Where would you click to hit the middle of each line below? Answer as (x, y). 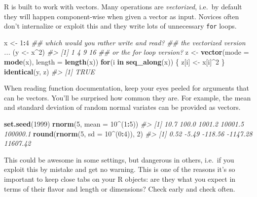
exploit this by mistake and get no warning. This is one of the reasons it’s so (120, 169)
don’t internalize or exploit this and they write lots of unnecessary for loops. (120, 26)
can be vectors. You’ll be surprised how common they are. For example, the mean (128, 97)
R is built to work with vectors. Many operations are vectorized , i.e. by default (123, 6)
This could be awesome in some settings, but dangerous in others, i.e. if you (119, 159)
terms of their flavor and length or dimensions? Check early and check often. (120, 188)
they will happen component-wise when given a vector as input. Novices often (122, 16)
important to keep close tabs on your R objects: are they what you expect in (120, 179)
